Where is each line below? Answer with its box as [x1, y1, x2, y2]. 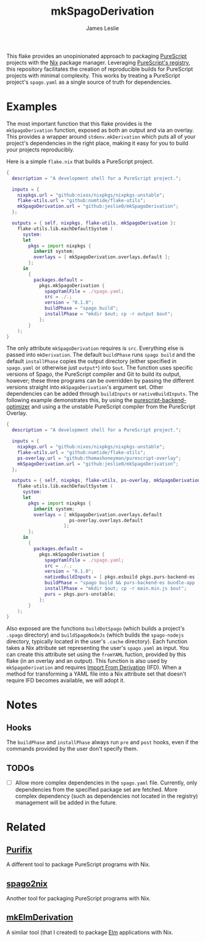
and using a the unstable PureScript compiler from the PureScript [31, 403, 196, 411]
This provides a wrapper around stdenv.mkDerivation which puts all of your [6, 133, 196, 140]
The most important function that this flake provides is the [6, 120, 153, 127]
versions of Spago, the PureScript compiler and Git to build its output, [6, 371, 181, 378]
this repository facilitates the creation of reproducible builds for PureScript [6, 65, 193, 73]
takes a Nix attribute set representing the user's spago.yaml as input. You [6, 644, 189, 652]
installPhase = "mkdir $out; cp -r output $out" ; [45, 311, 173, 317]
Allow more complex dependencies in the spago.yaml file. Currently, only [15, 779, 198, 786]
